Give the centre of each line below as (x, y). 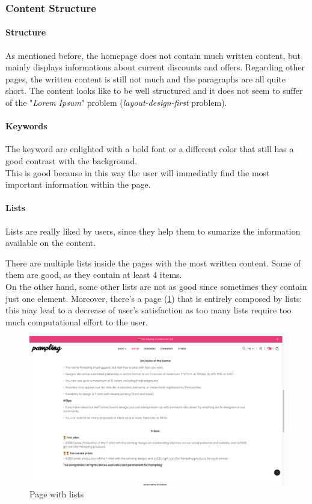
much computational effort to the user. (77, 321)
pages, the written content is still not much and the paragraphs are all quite (145, 78)
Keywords (26, 126)
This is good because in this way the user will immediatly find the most (138, 172)
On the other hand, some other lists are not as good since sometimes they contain (156, 286)
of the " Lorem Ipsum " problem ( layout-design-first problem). (116, 103)
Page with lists (57, 493)
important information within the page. (78, 184)
